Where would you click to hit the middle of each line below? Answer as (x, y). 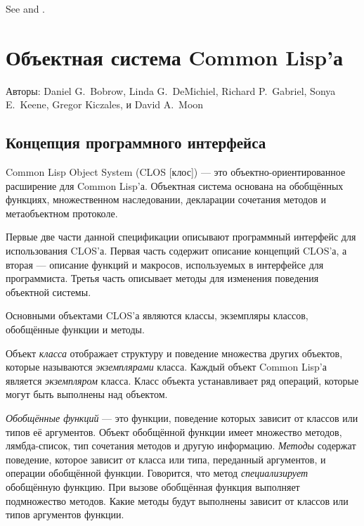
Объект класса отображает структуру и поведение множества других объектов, (174, 353)
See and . (25, 8)
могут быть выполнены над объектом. (87, 394)
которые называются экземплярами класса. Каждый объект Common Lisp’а (166, 367)
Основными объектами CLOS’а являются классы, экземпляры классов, (157, 315)
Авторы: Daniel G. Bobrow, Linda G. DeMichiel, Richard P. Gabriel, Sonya (171, 90)
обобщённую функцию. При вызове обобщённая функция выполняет (153, 486)
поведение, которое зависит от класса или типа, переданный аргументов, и (166, 459)
